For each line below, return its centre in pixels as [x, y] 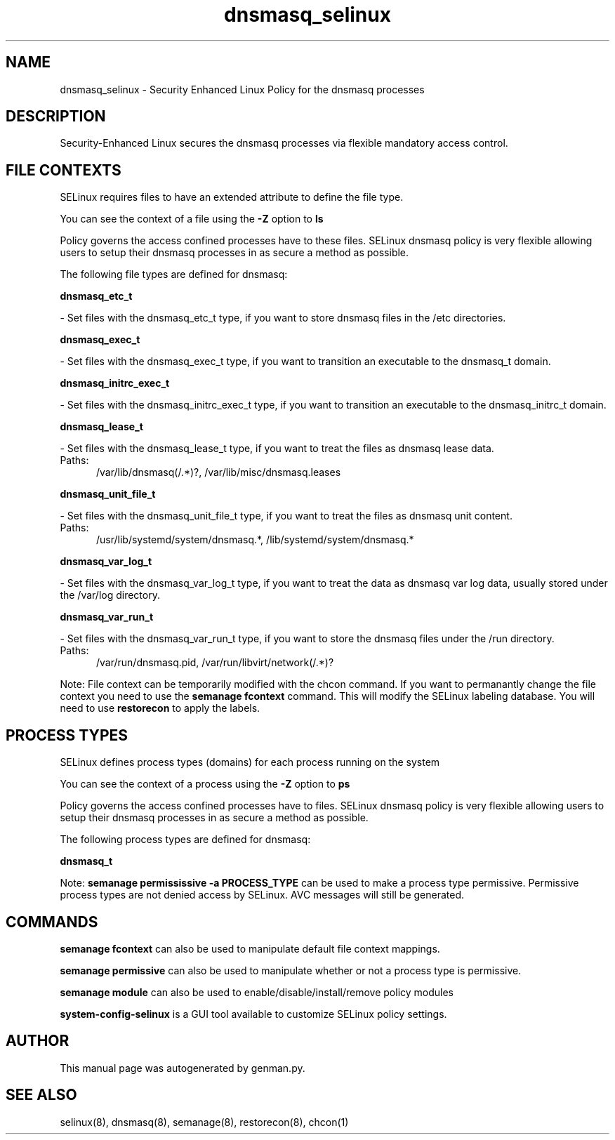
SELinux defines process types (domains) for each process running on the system [250, 762]
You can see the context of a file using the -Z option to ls [192, 219]
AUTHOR [38, 1041]
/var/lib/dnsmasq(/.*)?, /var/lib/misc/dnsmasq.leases [219, 472]
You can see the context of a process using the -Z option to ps [205, 784]
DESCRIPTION [56, 117]
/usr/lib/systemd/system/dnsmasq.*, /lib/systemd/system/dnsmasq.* [255, 540]
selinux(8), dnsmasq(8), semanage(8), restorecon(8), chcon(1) [204, 1122]
